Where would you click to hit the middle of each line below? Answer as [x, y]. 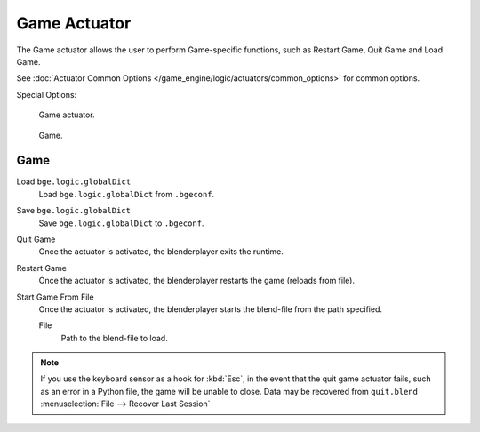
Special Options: [47, 94]
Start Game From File [55, 297]
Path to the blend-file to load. [114, 338]
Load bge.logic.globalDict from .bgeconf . [127, 194]
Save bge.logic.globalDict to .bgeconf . [121, 223]
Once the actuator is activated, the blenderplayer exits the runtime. [161, 252]
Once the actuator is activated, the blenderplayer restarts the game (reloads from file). [197, 281]
